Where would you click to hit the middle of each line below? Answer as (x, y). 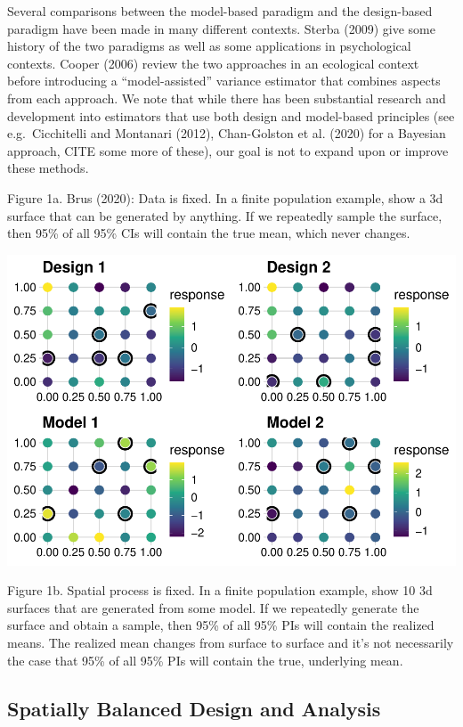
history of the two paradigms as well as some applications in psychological (209, 46)
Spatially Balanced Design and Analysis (194, 708)
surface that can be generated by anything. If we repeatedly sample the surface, (225, 215)
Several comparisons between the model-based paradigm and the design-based (220, 11)
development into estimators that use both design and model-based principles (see (231, 115)
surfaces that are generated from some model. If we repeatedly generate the (213, 607)
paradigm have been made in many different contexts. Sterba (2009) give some (221, 28)
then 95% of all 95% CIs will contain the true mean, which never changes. (209, 233)
